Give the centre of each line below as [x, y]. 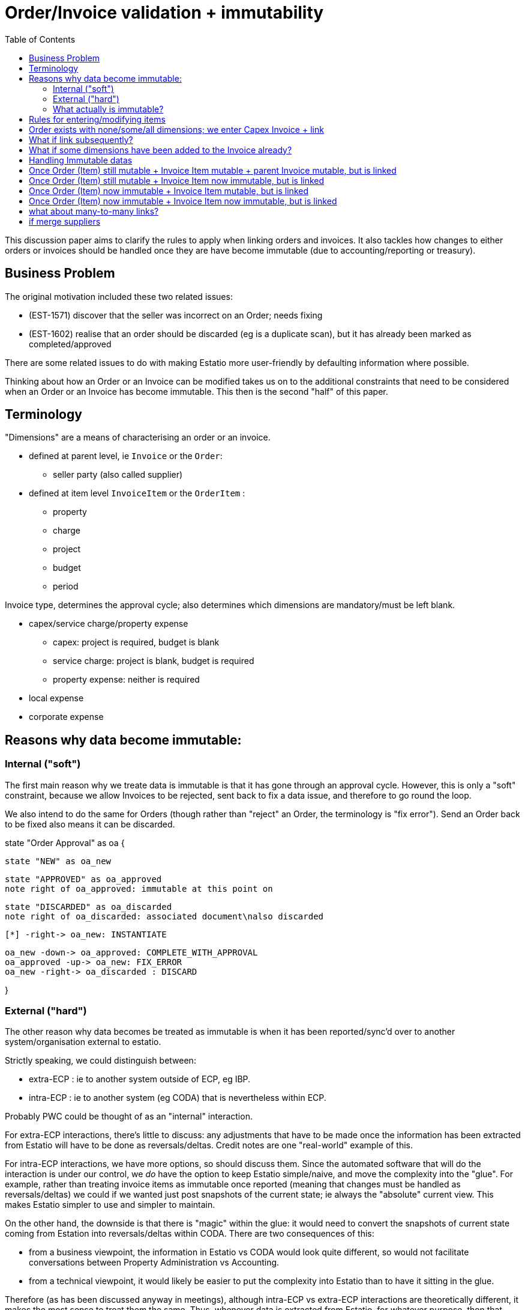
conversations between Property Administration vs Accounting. [154, 1263]
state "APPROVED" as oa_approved [83, 879]
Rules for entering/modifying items [97, 119]
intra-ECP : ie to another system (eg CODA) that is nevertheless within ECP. [178, 1098]
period [66, 586]
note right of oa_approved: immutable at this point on [139, 888]
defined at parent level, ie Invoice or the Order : [126, 456]
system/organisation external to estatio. [83, 1042]
